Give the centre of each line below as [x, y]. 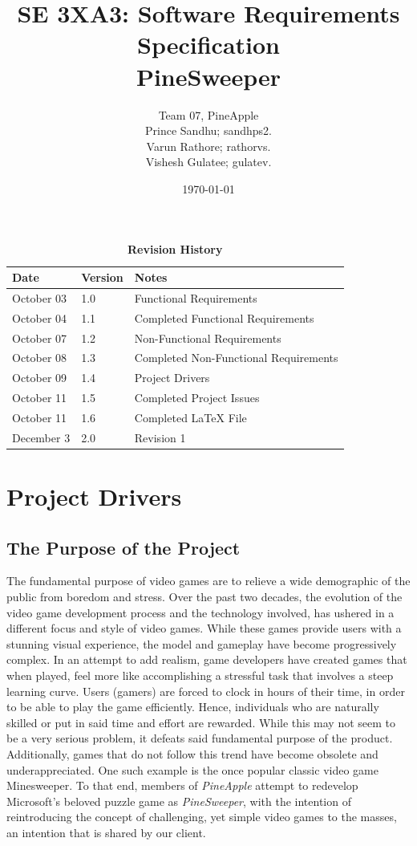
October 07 [40, 338]
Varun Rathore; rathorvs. [208, 146]
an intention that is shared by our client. [106, 832]
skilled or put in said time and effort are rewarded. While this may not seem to [201, 722]
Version [102, 277]
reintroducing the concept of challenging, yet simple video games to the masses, [202, 817]
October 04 [40, 317]
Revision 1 [160, 437]
